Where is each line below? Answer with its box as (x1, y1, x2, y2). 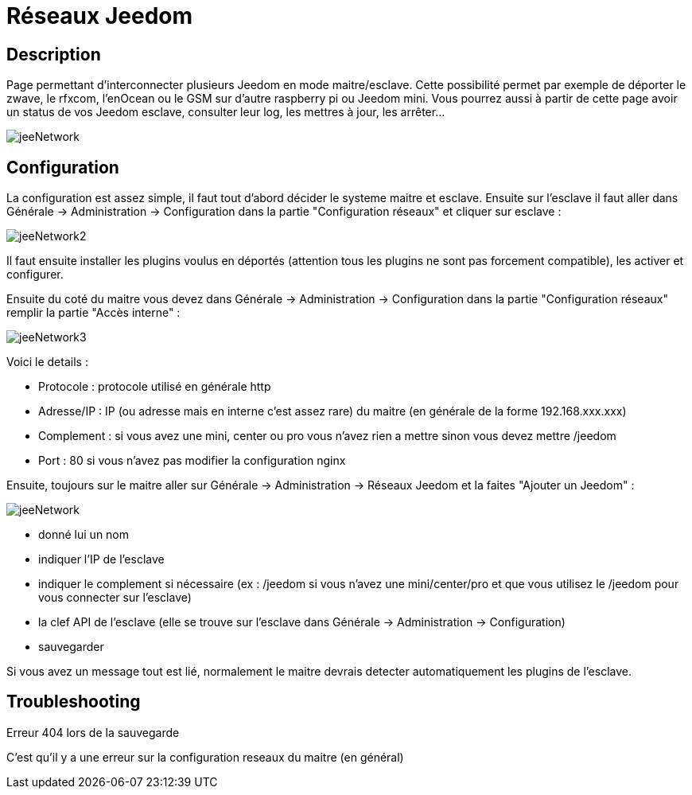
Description (6, 44, 101, 64)
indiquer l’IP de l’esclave (38, 552, 165, 567)
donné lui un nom (38, 528, 130, 542)
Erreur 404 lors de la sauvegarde (6, 725, 180, 739)
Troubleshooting (6, 692, 141, 712)
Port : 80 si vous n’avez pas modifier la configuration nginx (38, 454, 346, 468)
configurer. (6, 267, 64, 282)
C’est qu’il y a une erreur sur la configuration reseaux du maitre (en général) (6, 750, 404, 764)
